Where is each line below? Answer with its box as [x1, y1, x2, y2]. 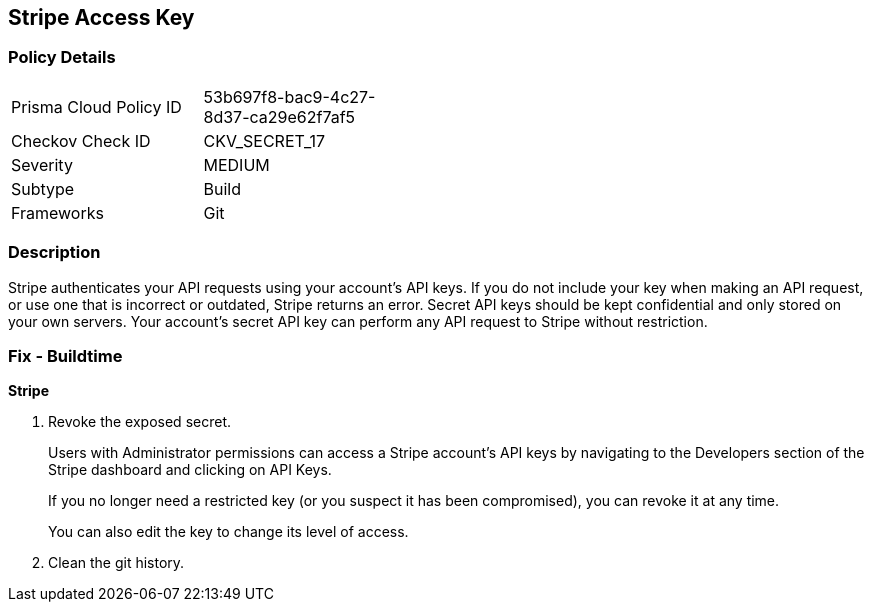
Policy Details [8, 47, 116, 68]
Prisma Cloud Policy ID [11, 96, 182, 117]
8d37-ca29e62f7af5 [203, 106, 356, 127]
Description [8, 242, 101, 263]
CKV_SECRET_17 [203, 130, 326, 151]
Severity [11, 154, 73, 175]
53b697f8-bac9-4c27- [203, 86, 376, 107]
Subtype [11, 178, 75, 199]
